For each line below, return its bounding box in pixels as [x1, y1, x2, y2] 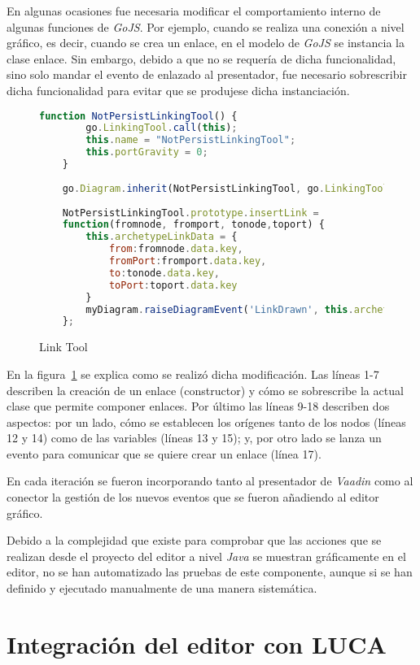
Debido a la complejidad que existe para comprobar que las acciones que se [7, 532, 382, 549]
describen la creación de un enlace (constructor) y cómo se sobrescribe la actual [7, 381, 404, 398]
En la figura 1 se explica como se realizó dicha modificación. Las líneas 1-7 [7, 365, 379, 382]
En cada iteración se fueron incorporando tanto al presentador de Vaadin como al [7, 472, 413, 489]
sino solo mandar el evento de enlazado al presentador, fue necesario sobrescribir [7, 66, 407, 83]
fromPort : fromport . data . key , [108, 255, 267, 267]
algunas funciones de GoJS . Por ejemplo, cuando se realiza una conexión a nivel [7, 18, 405, 35]
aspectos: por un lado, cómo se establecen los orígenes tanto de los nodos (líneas [7, 413, 406, 430]
